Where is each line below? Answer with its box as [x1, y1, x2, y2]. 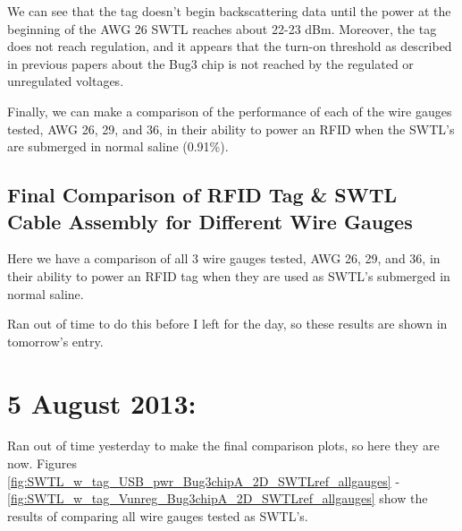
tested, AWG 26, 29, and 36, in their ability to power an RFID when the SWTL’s [7, 119, 455, 138]
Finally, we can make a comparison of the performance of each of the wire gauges [7, 101, 452, 120]
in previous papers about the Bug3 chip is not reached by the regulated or [7, 54, 414, 73]
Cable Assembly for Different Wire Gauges [7, 207, 413, 235]
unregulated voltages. [7, 72, 124, 90]
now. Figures [7, 454, 78, 473]
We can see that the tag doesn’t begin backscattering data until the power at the [7, 2, 451, 20]
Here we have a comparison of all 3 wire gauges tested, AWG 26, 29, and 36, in [7, 249, 441, 268]
